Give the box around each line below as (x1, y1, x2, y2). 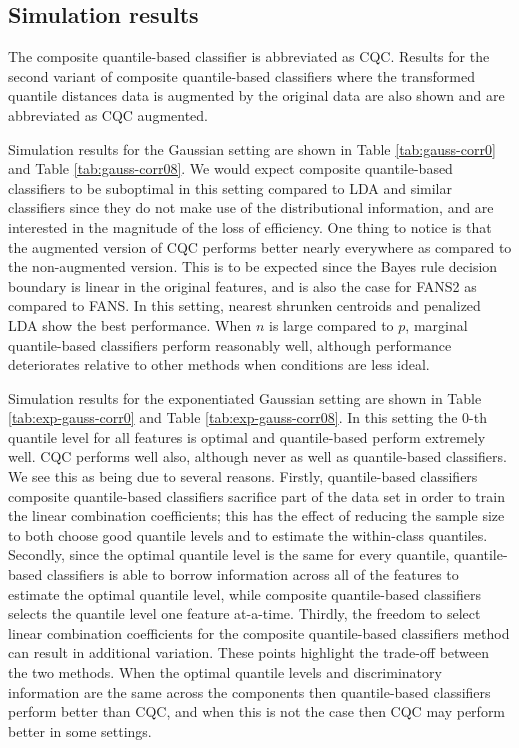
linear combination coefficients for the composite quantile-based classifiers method (8, 622, 510, 643)
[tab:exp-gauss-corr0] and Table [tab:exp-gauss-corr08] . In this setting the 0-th (8, 407, 488, 428)
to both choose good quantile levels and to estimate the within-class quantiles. (8, 524, 488, 545)
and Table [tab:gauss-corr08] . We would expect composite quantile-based (8, 158, 453, 179)
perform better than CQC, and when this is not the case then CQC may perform (8, 701, 506, 722)
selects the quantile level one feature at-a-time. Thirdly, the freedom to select (8, 603, 481, 624)
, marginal (405, 314, 468, 335)
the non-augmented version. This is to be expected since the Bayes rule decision (8, 256, 498, 277)
